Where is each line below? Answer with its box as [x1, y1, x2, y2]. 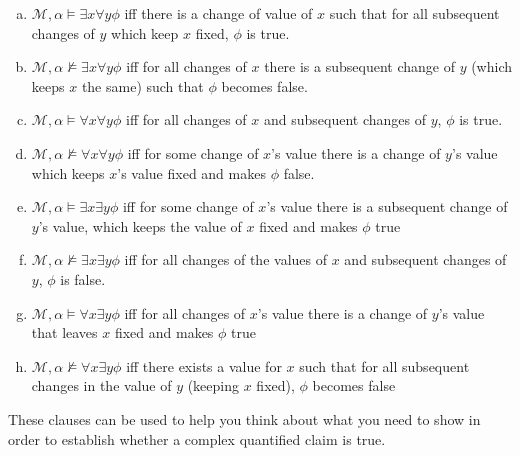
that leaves [31, 322, 98, 343]
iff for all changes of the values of [124, 249, 327, 270]
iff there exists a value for [126, 355, 282, 376]
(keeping [187, 375, 240, 396]
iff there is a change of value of [124, 3, 313, 23]
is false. [60, 268, 106, 289]
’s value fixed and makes [117, 162, 266, 183]
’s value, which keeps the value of [38, 215, 242, 236]
